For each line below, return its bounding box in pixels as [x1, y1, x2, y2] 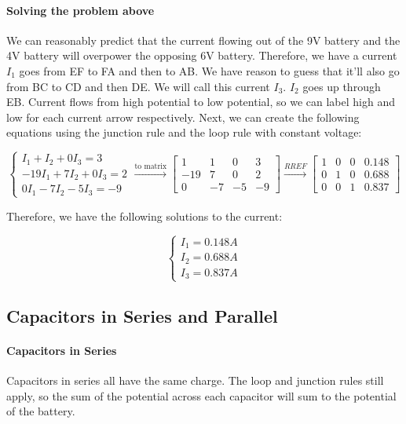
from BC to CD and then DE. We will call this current [6, 78, 270, 94]
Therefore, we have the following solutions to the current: [6, 207, 283, 224]
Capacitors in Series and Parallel [6, 303, 278, 327]
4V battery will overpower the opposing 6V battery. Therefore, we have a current [6, 47, 397, 64]
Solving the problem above [6, 2, 155, 18]
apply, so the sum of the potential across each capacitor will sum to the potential [6, 387, 397, 404]
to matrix [134, 163, 167, 171]
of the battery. [6, 403, 75, 419]
